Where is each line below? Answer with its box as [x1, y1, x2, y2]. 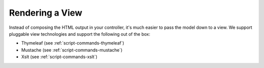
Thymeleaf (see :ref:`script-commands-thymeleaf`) [21, 40, 125, 46]
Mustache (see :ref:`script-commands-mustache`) [21, 47, 123, 53]
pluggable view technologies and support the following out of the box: [9, 31, 151, 37]
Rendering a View [9, 7, 83, 18]
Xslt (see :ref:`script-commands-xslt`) [21, 54, 98, 60]
